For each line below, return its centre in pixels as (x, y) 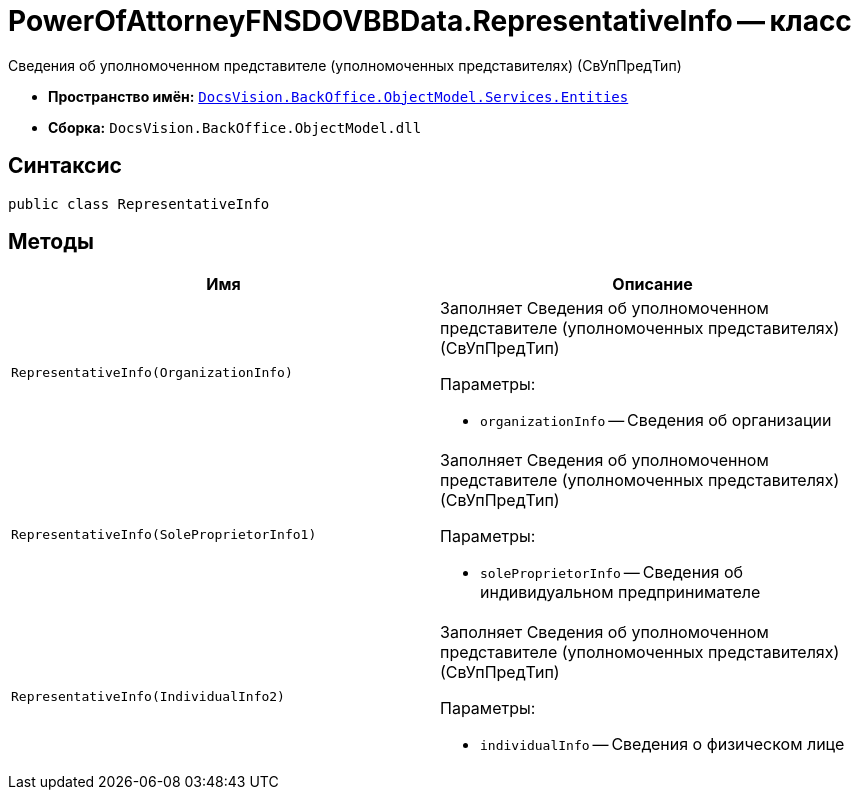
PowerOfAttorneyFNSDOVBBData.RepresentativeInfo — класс (430, 21)
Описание (652, 284)
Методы (51, 242)
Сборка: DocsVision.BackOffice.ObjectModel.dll (235, 127)
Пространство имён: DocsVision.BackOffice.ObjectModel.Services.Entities (338, 96)
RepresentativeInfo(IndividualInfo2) (148, 696)
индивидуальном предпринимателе (620, 592)
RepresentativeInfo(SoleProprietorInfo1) (164, 534)
